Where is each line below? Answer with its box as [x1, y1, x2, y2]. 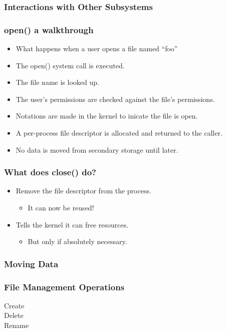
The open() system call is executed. [16, 60, 125, 70]
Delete [4, 310, 24, 320]
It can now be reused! [28, 202, 94, 213]
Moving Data [4, 257, 59, 270]
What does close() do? [4, 166, 96, 178]
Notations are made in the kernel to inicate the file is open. [16, 110, 198, 121]
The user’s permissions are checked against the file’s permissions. [16, 93, 215, 104]
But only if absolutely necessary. [28, 236, 127, 247]
